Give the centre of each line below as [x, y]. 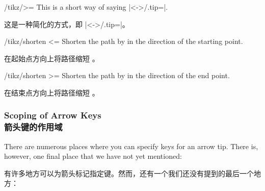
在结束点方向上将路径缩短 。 [52, 92]
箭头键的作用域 [33, 127]
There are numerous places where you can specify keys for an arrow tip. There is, [131, 146]
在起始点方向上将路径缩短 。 [52, 58]
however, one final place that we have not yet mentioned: [93, 156]
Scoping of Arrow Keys [53, 115]
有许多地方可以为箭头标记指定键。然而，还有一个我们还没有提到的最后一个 [129, 173]
